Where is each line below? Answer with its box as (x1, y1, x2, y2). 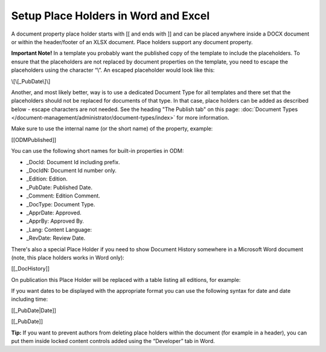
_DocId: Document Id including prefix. (26, 158, 121, 165)
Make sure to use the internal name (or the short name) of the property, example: (11, 125, 213, 132)
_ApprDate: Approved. (26, 209, 81, 216)
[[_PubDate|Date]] (11, 307, 57, 314)
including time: (11, 296, 48, 303)
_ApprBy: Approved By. (26, 217, 85, 225)
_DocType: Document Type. (26, 200, 95, 208)
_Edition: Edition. (26, 175, 68, 182)
